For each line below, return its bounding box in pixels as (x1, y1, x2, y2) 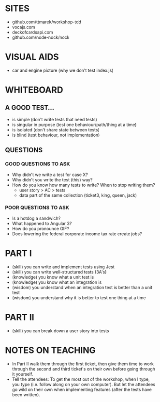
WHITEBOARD (5, 84, 63, 96)
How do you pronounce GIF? (12, 225, 69, 231)
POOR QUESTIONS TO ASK (5, 204, 70, 211)
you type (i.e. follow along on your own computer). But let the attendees (12, 381, 156, 387)
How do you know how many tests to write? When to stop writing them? (12, 182, 156, 188)
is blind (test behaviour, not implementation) (12, 132, 100, 138)
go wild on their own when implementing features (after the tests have (12, 386, 152, 392)
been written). (12, 391, 40, 398)
